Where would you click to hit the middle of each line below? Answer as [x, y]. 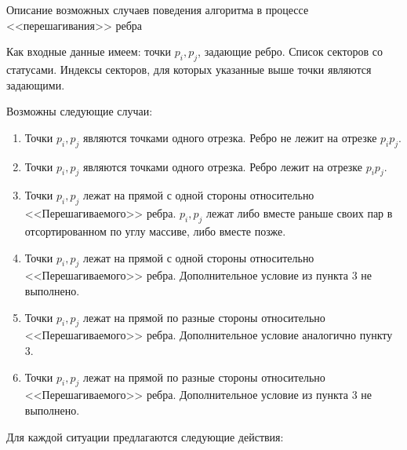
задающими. [36, 84]
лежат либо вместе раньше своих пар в [300, 213]
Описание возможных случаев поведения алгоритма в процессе [158, 9]
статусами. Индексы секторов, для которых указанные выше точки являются [189, 69]
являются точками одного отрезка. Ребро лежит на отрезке [222, 166]
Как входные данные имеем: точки [89, 51]
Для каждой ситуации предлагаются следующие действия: [145, 436]
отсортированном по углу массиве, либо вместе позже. [155, 230]
